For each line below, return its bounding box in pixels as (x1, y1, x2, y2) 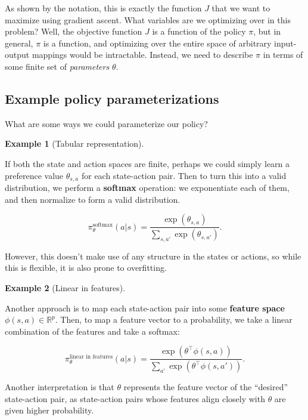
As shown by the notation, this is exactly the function (5, 2, 202, 14)
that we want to (211, 2, 270, 14)
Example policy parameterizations (5, 89, 219, 107)
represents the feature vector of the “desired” (123, 381, 288, 393)
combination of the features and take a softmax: (5, 325, 180, 337)
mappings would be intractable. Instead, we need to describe (32, 48, 253, 61)
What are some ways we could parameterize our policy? (5, 117, 208, 129)
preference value (5, 169, 64, 181)
